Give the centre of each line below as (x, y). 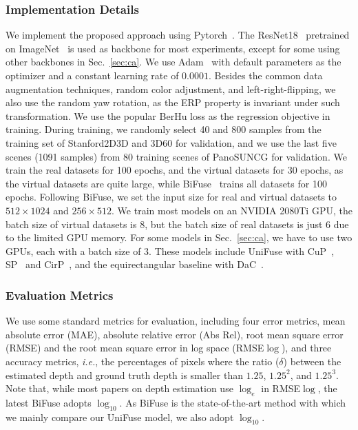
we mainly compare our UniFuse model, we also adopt (120, 417)
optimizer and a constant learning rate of (92, 75)
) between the (312, 361)
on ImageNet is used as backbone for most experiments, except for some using (173, 48)
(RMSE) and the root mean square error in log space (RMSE (135, 348)
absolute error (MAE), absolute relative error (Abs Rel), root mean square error (175, 334)
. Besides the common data (266, 75)
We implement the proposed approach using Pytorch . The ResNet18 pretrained (178, 35)
